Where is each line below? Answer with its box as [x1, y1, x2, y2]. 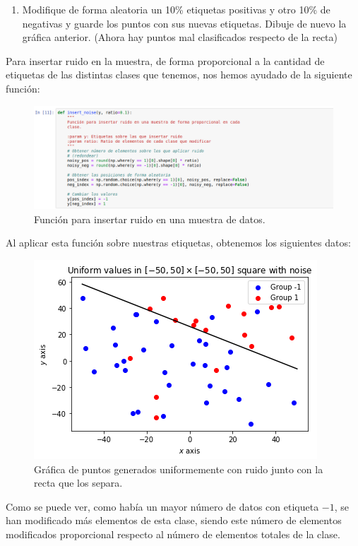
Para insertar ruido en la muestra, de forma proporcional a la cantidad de [6, 53, 325, 68]
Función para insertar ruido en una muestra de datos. [34, 211, 265, 226]
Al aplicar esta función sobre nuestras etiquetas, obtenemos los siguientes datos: [6, 235, 351, 250]
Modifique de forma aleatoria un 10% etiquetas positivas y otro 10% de [22, 2, 330, 16]
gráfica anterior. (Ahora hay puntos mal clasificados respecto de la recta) [22, 30, 338, 44]
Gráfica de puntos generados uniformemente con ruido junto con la [34, 461, 323, 476]
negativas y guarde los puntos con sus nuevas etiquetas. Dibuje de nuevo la [22, 16, 347, 30]
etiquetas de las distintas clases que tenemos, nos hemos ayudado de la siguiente [6, 67, 352, 82]
